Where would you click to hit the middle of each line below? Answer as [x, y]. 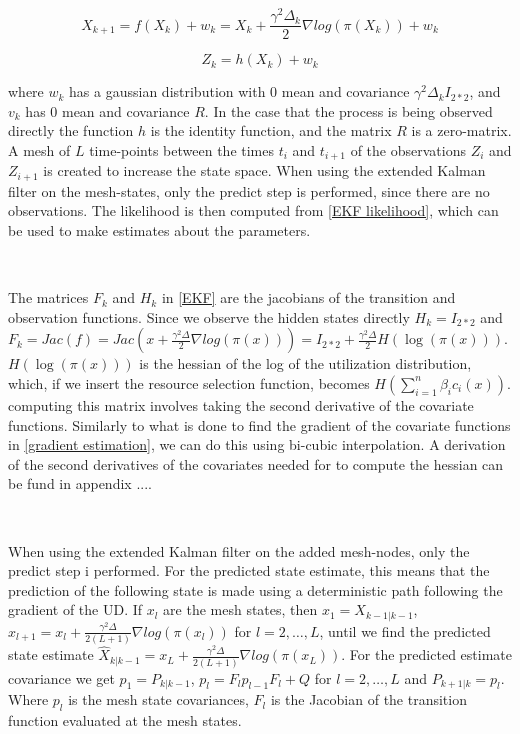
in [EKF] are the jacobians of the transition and [308, 297]
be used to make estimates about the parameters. [159, 230]
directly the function [71, 130]
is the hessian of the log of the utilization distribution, [305, 363]
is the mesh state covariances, [158, 699]
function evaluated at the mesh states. [125, 719]
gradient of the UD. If [75, 609]
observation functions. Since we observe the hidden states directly [209, 316]
